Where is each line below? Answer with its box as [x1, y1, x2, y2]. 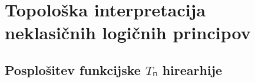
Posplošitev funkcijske [5, 60, 141, 78]
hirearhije [162, 60, 223, 78]
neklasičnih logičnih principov [5, 20, 251, 45]
